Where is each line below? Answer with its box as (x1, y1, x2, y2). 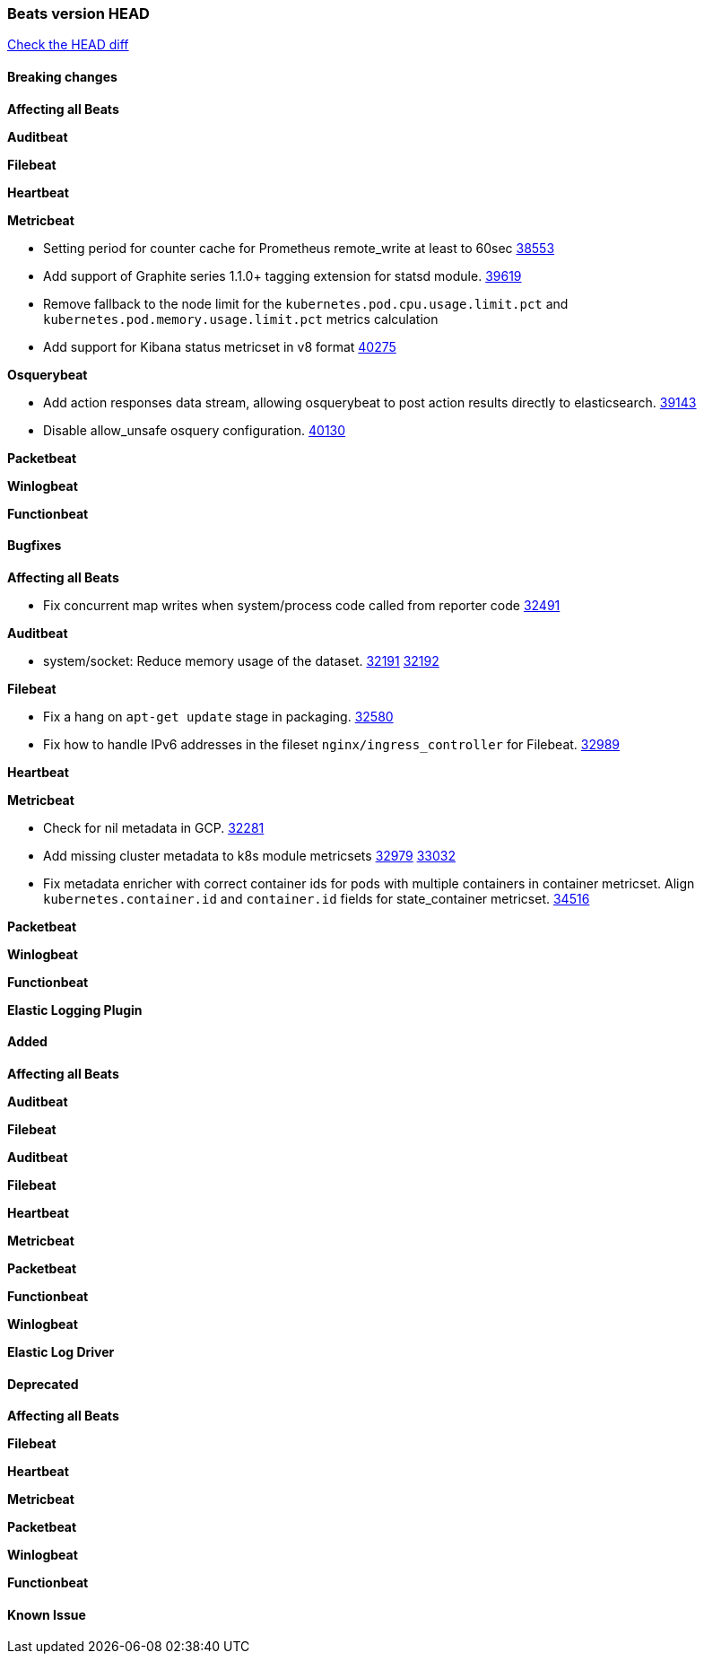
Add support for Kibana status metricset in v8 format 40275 (43, 338, 396, 354)
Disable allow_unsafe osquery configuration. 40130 (43, 422, 346, 438)
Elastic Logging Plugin (7, 1001, 143, 1018)
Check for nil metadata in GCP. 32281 (43, 819, 265, 835)
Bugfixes (7, 538, 62, 554)
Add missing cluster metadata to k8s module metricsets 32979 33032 (43, 847, 456, 863)
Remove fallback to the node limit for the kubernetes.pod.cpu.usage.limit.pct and (43, 295, 569, 311)
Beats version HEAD (7, 4, 150, 22)
